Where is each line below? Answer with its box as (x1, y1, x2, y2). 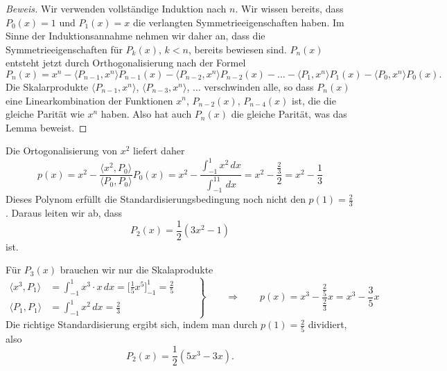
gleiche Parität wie (6, 107, 85, 121)
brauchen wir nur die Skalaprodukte (60, 262, 213, 277)
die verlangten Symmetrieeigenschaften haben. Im (133, 15, 344, 29)
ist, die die (292, 93, 336, 107)
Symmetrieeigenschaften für (6, 42, 123, 56)
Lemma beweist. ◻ (6, 120, 87, 134)
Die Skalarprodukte (6, 79, 89, 93)
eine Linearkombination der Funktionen (6, 93, 173, 107)
